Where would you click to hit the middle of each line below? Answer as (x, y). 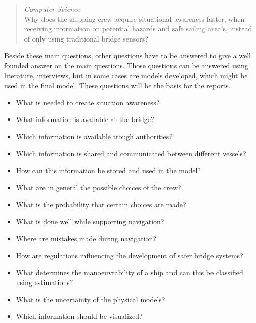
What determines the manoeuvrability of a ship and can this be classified (130, 272)
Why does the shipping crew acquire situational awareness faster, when (134, 18)
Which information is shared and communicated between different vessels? (131, 153)
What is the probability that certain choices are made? (101, 204)
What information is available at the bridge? (85, 119)
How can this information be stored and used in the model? (108, 170)
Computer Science (52, 9)
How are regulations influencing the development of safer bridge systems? (130, 255)
